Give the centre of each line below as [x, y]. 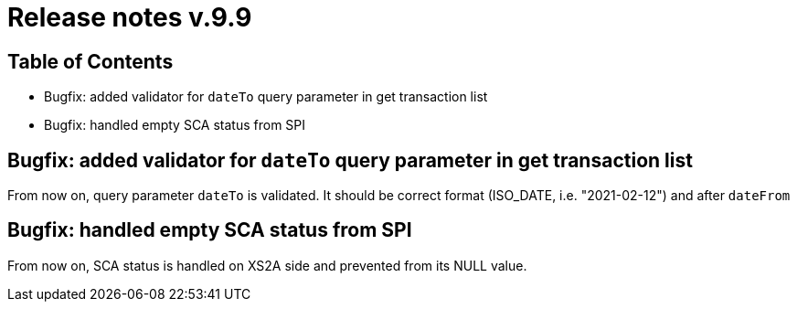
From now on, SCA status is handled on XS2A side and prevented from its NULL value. [267, 265]
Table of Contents [90, 61]
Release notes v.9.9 [130, 17]
